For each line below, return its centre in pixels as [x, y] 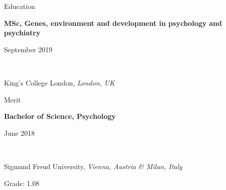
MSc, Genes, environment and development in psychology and [113, 23]
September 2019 [28, 49]
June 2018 [19, 133]
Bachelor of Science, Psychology [60, 116]
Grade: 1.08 [22, 183]
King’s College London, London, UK [60, 82]
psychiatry [22, 33]
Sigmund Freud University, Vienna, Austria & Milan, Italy [93, 166]
